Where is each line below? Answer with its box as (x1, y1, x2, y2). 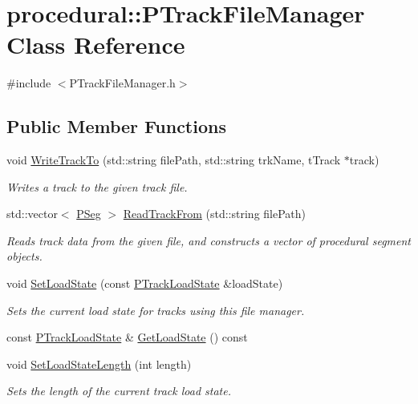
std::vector (6, 205, 58, 222)
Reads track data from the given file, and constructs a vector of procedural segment (6, 232, 412, 248)
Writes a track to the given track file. (6, 178, 188, 195)
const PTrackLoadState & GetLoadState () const (6, 329, 248, 345)
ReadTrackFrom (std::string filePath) (123, 205, 306, 222)
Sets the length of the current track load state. (6, 382, 231, 399)
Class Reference (6, 28, 185, 61)
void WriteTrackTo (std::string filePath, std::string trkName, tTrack (6, 151, 341, 168)
